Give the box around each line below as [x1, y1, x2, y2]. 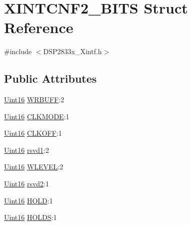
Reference [4, 17, 73, 38]
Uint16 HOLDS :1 [4, 212, 57, 222]
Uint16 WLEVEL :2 [4, 161, 63, 172]
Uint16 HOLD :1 [4, 195, 53, 205]
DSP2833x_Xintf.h [43, 46, 102, 57]
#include [4, 46, 32, 57]
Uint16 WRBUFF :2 [4, 94, 64, 105]
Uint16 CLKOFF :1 [4, 128, 62, 138]
